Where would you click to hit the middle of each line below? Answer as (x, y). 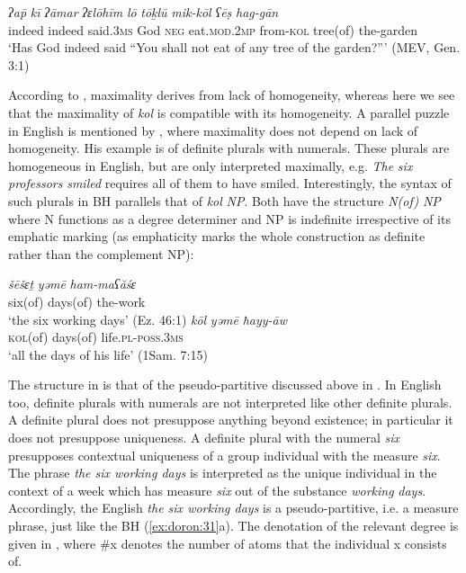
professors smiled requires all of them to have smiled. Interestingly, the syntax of (230, 183)
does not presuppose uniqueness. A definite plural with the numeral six (204, 438)
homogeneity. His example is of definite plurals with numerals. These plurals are (229, 148)
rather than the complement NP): (101, 253)
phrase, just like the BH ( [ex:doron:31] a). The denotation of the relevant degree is (233, 526)
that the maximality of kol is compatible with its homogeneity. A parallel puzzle (229, 112)
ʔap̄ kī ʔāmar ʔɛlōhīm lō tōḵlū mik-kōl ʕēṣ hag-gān (143, 12)
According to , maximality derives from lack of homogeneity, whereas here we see (232, 95)
